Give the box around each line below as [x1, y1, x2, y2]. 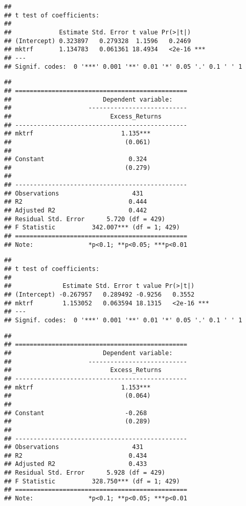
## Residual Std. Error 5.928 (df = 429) [4, 469, 165, 477]
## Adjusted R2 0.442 [4, 207, 147, 215]
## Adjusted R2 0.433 [4, 460, 147, 468]
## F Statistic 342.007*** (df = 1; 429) [4, 224, 180, 231]
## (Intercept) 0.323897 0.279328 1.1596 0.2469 [4, 37, 191, 45]
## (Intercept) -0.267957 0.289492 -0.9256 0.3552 [4, 291, 195, 298]
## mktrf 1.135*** [4, 130, 151, 138]
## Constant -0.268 [4, 409, 147, 417]
